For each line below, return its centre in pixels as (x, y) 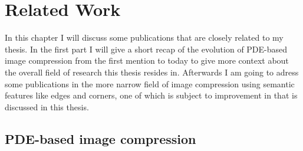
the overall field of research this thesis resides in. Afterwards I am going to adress (152, 72)
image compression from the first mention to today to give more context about (147, 60)
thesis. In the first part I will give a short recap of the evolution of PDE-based (146, 49)
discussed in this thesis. (47, 106)
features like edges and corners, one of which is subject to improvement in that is (151, 95)
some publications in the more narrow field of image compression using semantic (150, 83)
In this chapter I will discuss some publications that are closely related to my (144, 37)
